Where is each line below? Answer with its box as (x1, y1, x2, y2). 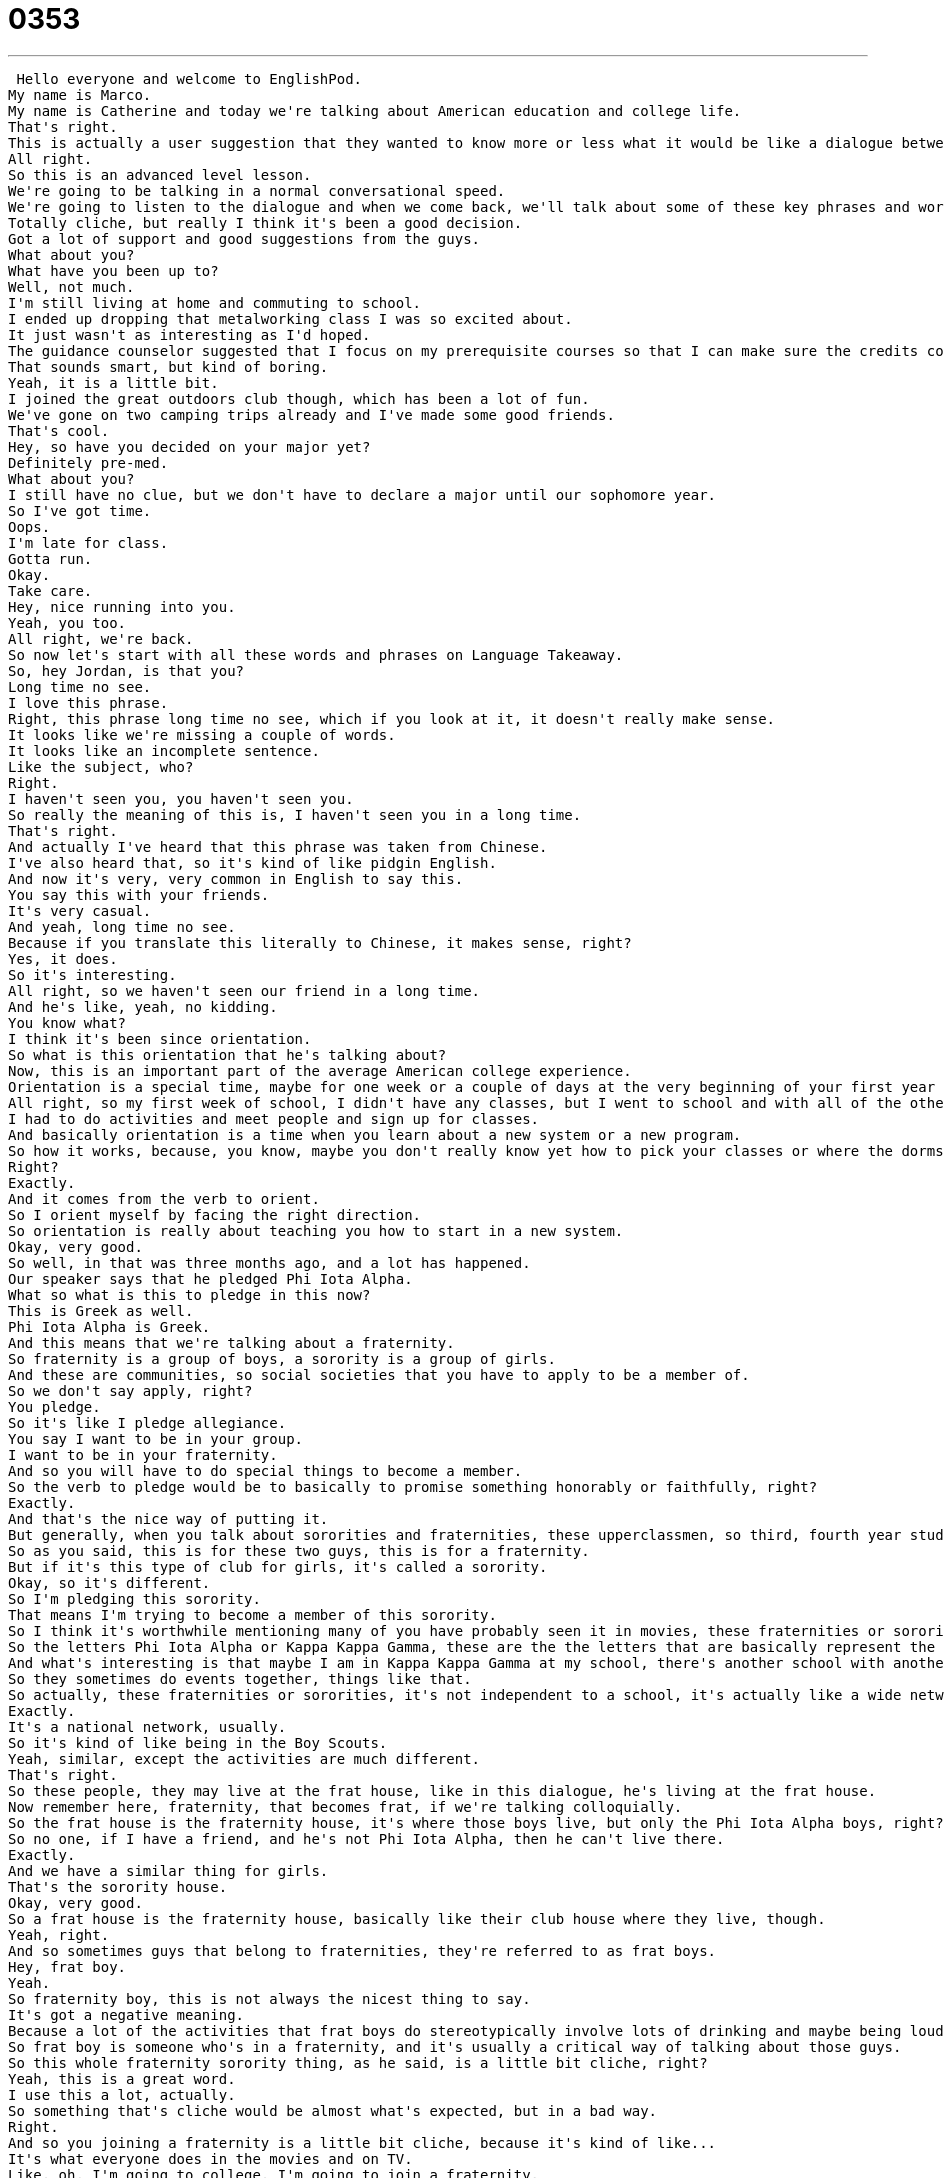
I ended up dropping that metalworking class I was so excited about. (8, 310, 573, 327)
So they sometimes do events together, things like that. (8, 1670, 472, 1687)
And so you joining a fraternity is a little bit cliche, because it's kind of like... (8, 2134, 717, 2151)
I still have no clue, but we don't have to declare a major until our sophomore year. (8, 486, 717, 503)
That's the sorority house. (8, 1878, 228, 1895)
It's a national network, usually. (8, 1718, 287, 1735)
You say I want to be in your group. (8, 1430, 304, 1447)
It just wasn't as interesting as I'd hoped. (8, 326, 371, 343)
